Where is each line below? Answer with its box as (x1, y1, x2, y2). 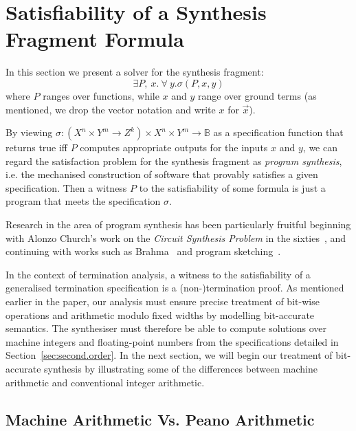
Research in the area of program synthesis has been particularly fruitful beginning (5, 217, 351, 232)
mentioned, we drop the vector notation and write (5, 102, 216, 116)
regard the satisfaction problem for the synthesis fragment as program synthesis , (5, 153, 342, 168)
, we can (302, 140, 337, 155)
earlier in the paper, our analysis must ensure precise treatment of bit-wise (5, 294, 320, 309)
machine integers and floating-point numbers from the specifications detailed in (5, 334, 339, 349)
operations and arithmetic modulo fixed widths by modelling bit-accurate (5, 307, 315, 322)
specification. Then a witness (5, 180, 127, 195)
